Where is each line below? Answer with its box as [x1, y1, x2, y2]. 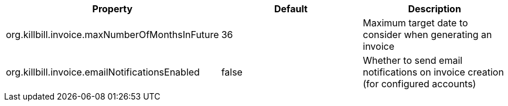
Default [274, 3, 308, 15]
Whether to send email [363, 54, 463, 66]
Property [92, 3, 133, 15]
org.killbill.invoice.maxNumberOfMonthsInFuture [6, 29, 219, 40]
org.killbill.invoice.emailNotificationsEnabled [6, 66, 200, 78]
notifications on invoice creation [363, 66, 504, 78]
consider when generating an [363, 29, 492, 40]
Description [408, 3, 461, 15]
